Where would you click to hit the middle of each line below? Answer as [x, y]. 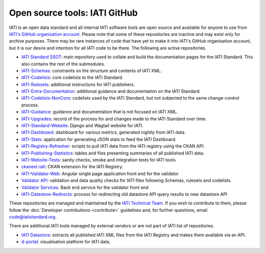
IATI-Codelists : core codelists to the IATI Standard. [72, 77]
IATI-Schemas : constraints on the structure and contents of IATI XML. [92, 71]
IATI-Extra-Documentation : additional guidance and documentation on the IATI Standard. [111, 91]
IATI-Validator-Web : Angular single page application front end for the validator [100, 174]
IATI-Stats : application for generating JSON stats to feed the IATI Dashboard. [99, 139]
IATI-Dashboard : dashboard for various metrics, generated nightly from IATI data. [104, 132]
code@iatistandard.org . [33, 217]
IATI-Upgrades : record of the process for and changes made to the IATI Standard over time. [114, 119]
